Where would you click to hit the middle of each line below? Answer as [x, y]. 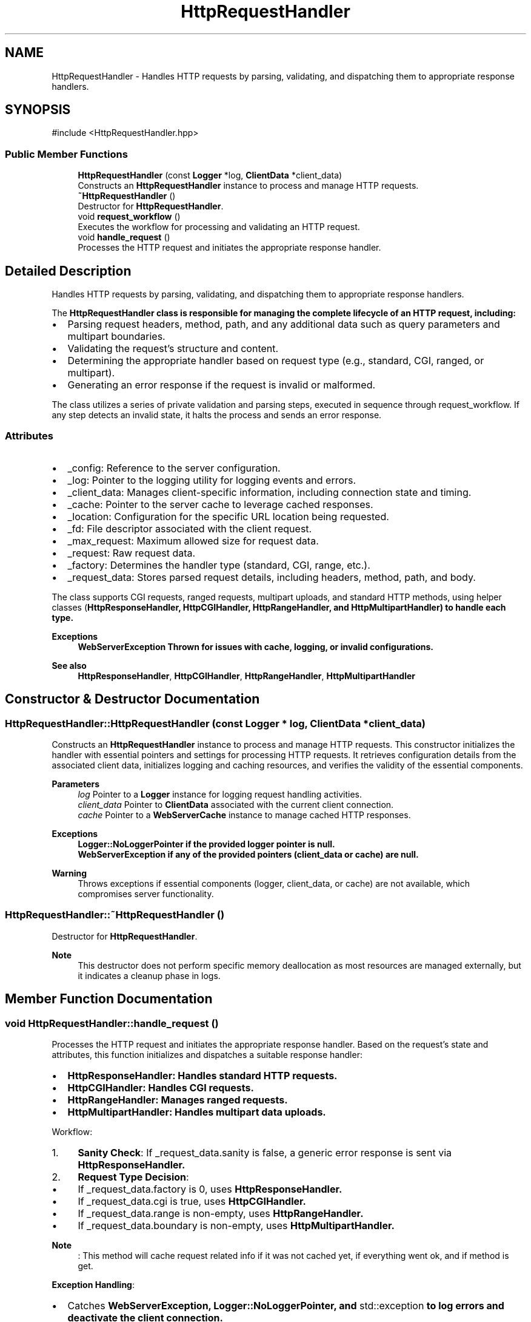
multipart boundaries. [116, 337]
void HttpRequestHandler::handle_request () [112, 1023]
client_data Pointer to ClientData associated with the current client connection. [236, 805]
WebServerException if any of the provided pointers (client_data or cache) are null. [248, 854]
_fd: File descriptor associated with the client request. [190, 528]
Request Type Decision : [133, 1177]
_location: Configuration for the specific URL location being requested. [228, 516]
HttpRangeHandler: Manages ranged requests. [178, 1100]
